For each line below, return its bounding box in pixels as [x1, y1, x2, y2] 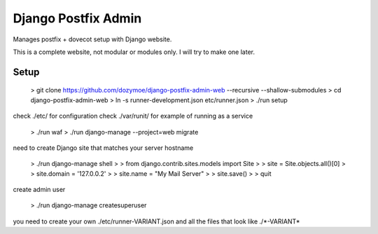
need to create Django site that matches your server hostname [13, 144, 194, 152]
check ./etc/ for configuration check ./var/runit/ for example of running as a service [13, 112, 253, 121]
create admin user [13, 186, 66, 194]
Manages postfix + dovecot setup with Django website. [13, 35, 172, 43]
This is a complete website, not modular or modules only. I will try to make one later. [13, 48, 255, 56]
